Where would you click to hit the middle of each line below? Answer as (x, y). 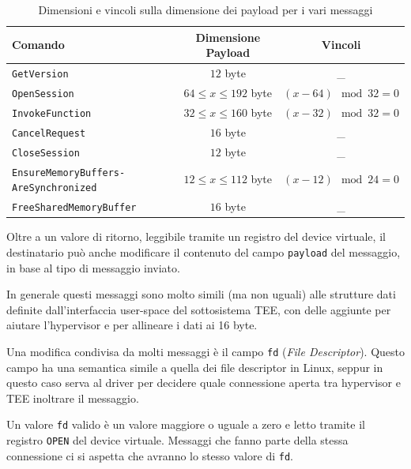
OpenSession (43, 94)
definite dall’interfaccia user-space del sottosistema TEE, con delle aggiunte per (199, 309)
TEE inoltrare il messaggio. (73, 398)
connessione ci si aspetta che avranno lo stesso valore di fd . (150, 455)
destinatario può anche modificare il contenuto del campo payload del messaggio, (204, 251)
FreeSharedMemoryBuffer (74, 208)
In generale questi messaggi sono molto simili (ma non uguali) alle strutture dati (201, 294)
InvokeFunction (52, 113)
